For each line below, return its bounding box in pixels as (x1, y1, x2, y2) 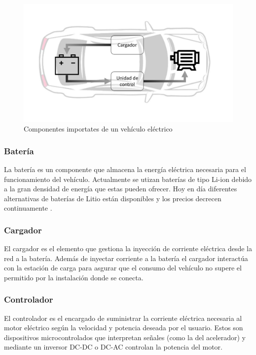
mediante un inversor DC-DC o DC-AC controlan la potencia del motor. (4, 342, 222, 352)
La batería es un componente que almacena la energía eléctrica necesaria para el (4, 164, 246, 174)
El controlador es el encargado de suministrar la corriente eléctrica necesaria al (4, 312, 242, 323)
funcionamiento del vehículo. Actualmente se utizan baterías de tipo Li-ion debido (4, 174, 252, 184)
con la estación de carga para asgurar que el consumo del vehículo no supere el (4, 263, 242, 273)
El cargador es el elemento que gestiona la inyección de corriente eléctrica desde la (4, 243, 252, 254)
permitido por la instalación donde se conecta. (4, 272, 144, 282)
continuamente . (4, 203, 52, 213)
